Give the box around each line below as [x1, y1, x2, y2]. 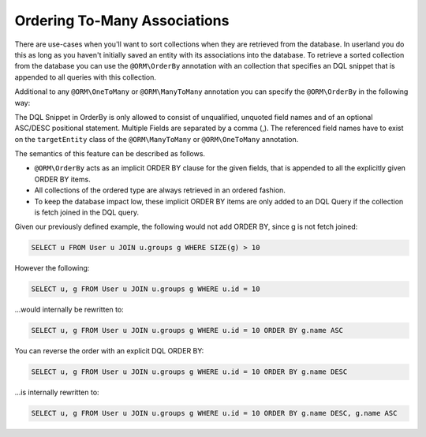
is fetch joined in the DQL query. [34, 207, 140, 217]
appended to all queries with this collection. [14, 72, 157, 82]
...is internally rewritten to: [14, 387, 99, 398]
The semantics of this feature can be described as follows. [14, 149, 205, 159]
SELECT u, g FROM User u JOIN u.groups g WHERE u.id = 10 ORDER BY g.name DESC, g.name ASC [31, 409, 398, 418]
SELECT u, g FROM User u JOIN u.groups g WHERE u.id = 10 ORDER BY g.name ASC [31, 326, 343, 335]
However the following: [14, 263, 90, 273]
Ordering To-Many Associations [14, 12, 230, 29]
